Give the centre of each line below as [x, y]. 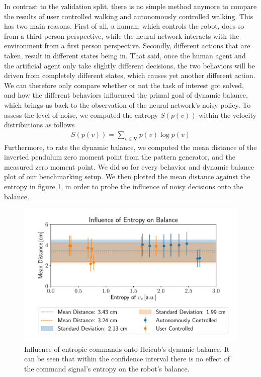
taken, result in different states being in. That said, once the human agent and [125, 55]
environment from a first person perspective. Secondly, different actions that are [127, 46]
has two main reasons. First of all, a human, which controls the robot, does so [124, 26]
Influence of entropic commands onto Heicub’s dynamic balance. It [127, 349]
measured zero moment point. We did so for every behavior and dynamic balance [129, 166]
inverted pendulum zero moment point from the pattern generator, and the [120, 157]
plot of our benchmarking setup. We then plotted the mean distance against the [127, 176]
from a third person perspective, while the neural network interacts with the [122, 35]
